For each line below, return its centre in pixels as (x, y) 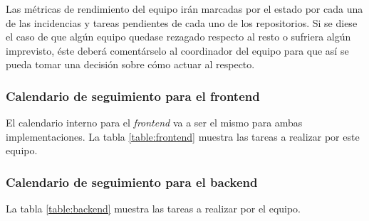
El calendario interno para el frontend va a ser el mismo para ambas (154, 123)
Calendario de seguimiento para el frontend (133, 96)
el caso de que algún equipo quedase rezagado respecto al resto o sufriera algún (178, 37)
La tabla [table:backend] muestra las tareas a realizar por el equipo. (154, 209)
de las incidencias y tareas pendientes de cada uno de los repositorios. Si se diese (182, 22)
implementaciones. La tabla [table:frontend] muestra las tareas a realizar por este (183, 136)
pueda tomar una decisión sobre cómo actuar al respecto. (130, 64)
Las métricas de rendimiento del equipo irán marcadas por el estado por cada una (184, 9)
